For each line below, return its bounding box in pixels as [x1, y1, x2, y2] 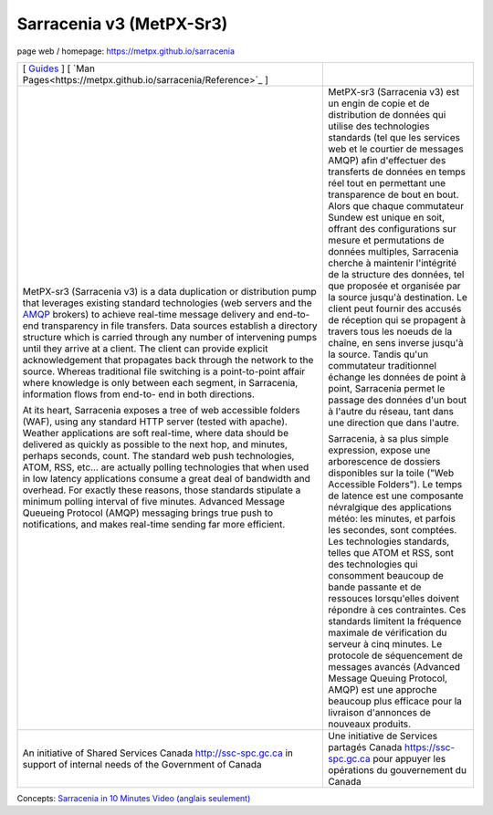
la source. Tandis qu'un [328, 348, 429, 360]
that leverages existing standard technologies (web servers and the [22, 297, 312, 309]
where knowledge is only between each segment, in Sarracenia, [22, 376, 299, 389]
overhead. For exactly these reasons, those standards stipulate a [22, 484, 301, 496]
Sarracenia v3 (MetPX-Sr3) [16, 14, 228, 34]
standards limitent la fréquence [328, 614, 462, 627]
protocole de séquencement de [328, 649, 463, 662]
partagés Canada [328, 740, 403, 753]
